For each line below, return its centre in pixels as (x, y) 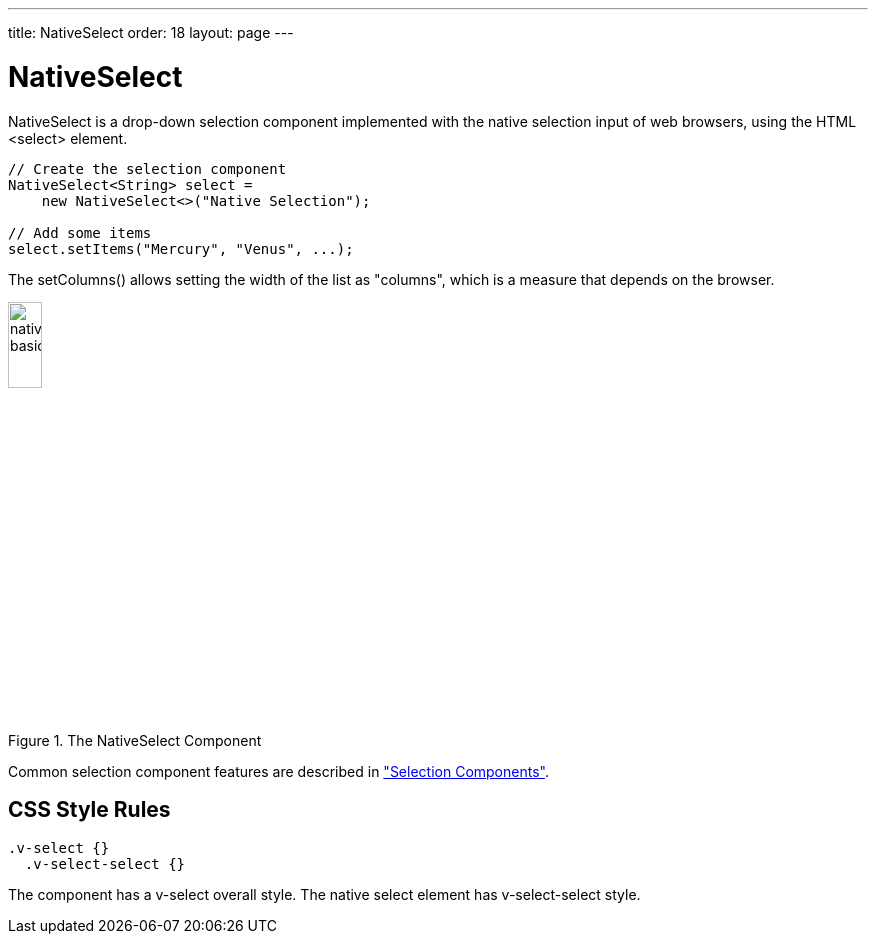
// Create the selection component (147, 168)
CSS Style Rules (89, 810)
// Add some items (80, 232)
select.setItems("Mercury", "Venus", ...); (181, 248)
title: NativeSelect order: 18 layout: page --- (151, 32)
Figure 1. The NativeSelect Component (135, 740)
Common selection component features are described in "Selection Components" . (278, 771)
